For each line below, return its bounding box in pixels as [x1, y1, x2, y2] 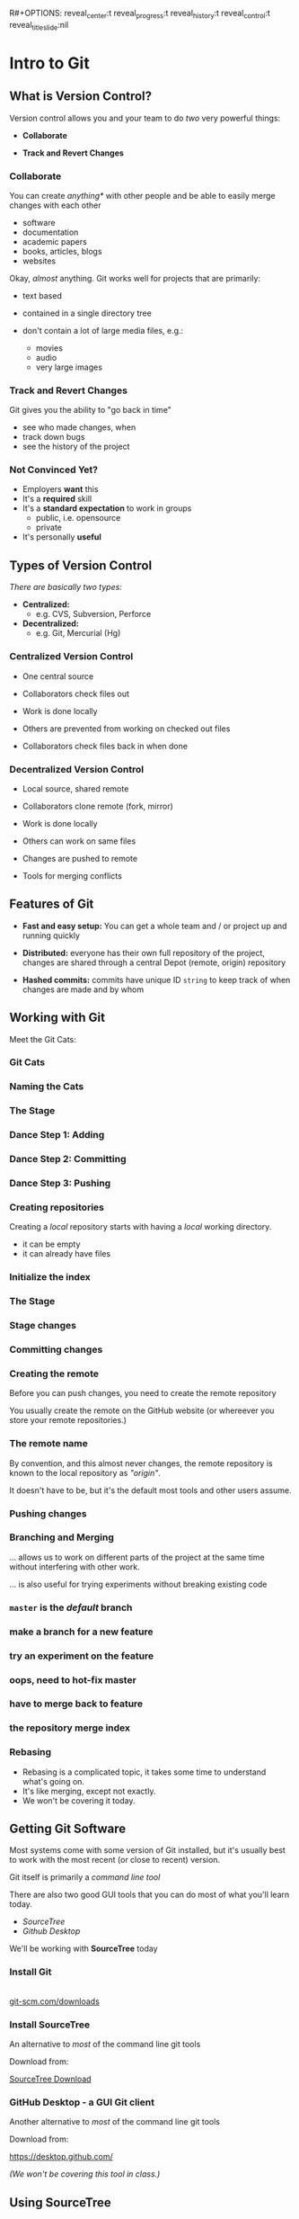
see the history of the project [22, 441, 130, 452]
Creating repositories [9, 1201, 105, 1213]
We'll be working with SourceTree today [9, 1943, 159, 1955]
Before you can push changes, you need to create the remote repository [9, 1388, 277, 1399]
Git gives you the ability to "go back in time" [9, 405, 172, 416]
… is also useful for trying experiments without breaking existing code [9, 1579, 268, 1589]
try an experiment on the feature [9, 1650, 154, 1662]
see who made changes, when [22, 422, 136, 433]
